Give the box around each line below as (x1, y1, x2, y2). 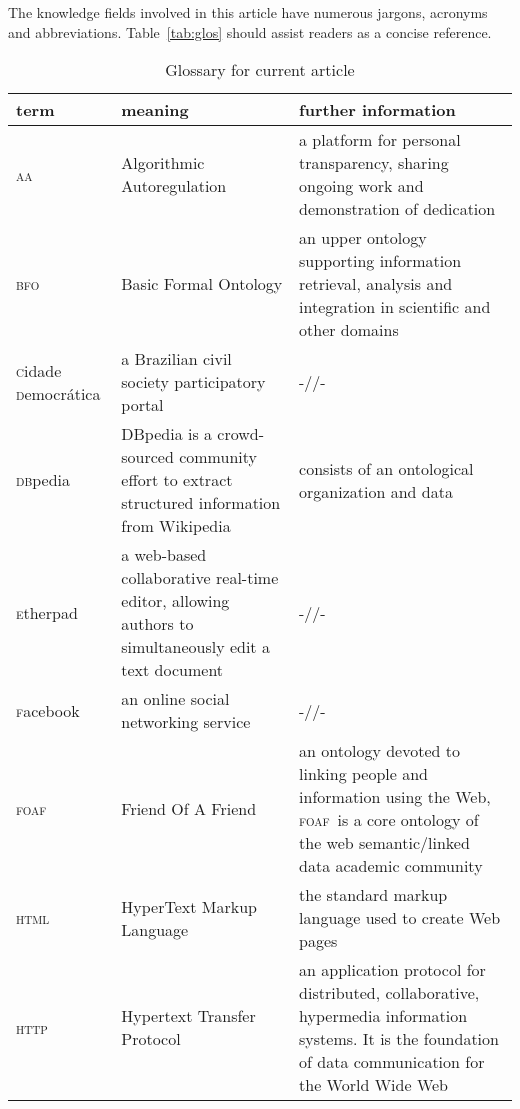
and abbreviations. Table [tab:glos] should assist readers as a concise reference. (8, 21, 492, 42)
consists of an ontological (299, 456, 474, 480)
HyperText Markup (121, 894, 257, 918)
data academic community (299, 854, 483, 878)
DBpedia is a (121, 422, 213, 446)
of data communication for (299, 1050, 485, 1074)
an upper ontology (299, 226, 427, 250)
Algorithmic (121, 151, 205, 175)
